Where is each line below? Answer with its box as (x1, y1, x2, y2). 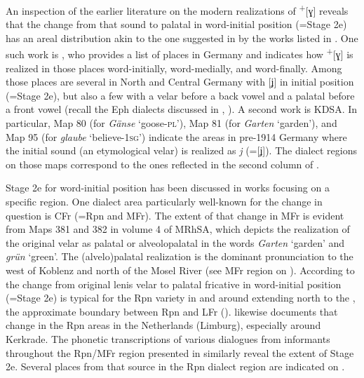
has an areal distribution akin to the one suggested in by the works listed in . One (6, 30, 358, 45)
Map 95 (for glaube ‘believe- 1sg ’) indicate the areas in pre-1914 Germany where (6, 129, 347, 144)
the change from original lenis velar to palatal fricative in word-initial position (6, 276, 342, 291)
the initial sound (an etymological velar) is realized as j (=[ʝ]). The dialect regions (6, 143, 357, 158)
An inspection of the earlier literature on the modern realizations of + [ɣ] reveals (6, 1, 349, 18)
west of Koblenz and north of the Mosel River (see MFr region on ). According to (6, 263, 355, 277)
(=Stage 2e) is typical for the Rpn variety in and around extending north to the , (6, 290, 356, 305)
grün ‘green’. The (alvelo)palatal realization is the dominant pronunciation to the (6, 249, 353, 264)
